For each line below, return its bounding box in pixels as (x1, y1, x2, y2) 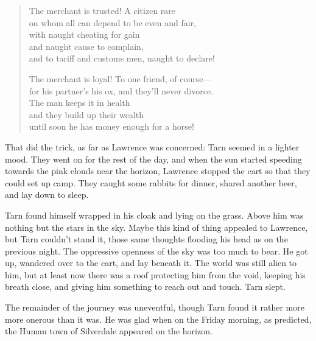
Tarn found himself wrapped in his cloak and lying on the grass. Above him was (5, 208, 304, 221)
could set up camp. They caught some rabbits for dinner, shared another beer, (5, 176, 297, 189)
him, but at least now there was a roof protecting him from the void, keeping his (5, 268, 306, 281)
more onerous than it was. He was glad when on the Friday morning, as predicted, (5, 312, 312, 325)
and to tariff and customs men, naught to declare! (29, 52, 215, 65)
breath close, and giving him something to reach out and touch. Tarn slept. (5, 280, 286, 293)
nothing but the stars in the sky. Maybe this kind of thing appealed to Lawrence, (5, 220, 308, 233)
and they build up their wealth (29, 108, 144, 121)
